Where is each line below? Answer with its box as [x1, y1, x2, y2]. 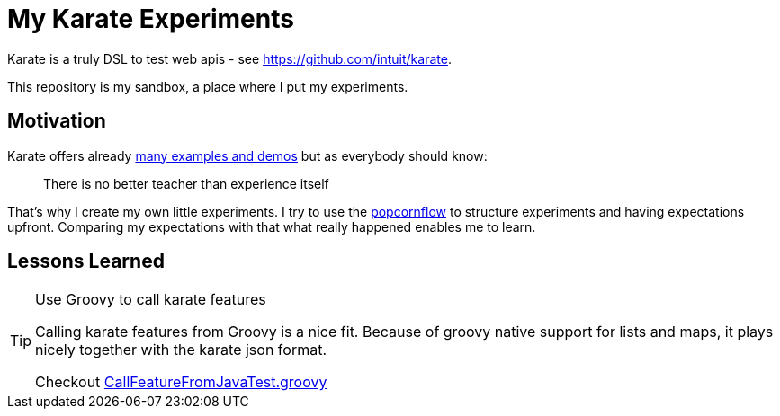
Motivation [7, 110, 106, 133]
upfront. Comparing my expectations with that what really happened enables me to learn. [7, 218, 536, 235]
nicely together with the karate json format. [35, 341, 327, 359]
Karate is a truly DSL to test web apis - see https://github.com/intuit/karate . [7, 50, 452, 66]
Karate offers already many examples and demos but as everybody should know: [7, 147, 488, 164]
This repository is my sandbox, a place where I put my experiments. [7, 78, 408, 94]
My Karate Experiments [7, 4, 294, 34]
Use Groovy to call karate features [35, 290, 266, 309]
